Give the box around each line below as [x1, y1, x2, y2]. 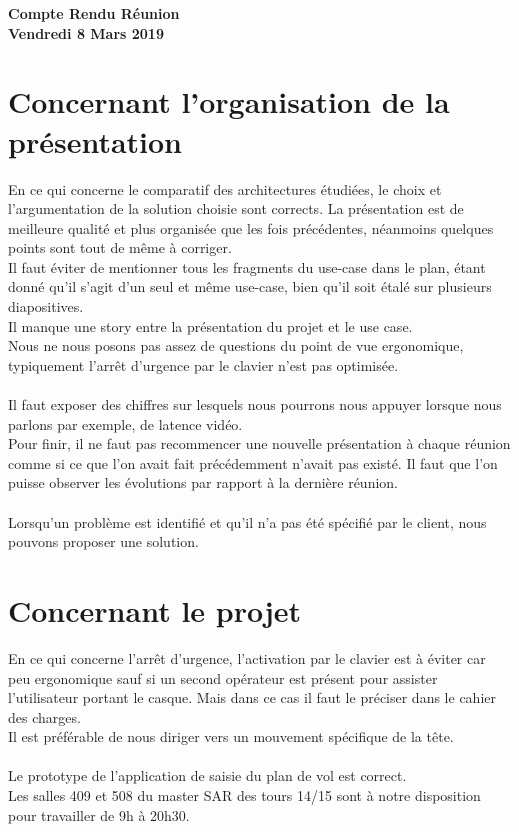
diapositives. [8, 296, 84, 317]
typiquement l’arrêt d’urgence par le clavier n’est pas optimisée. [8, 354, 399, 375]
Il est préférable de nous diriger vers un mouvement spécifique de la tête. [8, 726, 454, 747]
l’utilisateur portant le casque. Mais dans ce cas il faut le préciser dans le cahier [8, 687, 496, 708]
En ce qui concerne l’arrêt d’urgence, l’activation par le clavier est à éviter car [8, 647, 486, 668]
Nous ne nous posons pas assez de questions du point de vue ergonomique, [8, 335, 464, 356]
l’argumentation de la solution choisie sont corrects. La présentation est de [8, 198, 464, 219]
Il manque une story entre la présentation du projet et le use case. [8, 315, 413, 336]
